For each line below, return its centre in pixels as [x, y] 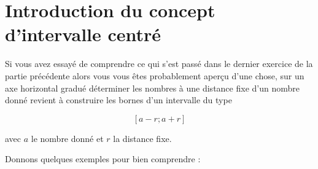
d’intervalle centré [83, 34]
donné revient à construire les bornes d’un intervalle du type [118, 100]
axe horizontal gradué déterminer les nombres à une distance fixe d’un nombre [152, 88]
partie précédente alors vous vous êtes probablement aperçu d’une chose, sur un [155, 75]
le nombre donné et [67, 138]
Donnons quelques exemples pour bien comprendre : [103, 159]
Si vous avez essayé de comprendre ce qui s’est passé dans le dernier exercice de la [159, 64]
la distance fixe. [142, 138]
